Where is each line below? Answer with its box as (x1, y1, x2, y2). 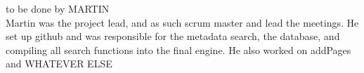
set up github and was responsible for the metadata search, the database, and (6, 29, 340, 44)
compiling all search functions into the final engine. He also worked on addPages (6, 42, 351, 57)
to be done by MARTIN (6, 1, 110, 15)
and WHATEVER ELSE (6, 56, 112, 71)
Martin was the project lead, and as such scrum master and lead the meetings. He (6, 15, 359, 29)
